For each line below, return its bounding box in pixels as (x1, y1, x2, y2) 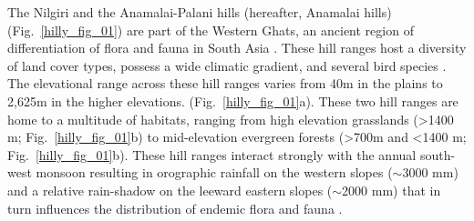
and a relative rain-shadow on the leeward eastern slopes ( (7, 180, 333, 199)
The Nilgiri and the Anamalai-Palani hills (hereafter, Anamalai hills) (7, 3, 392, 21)
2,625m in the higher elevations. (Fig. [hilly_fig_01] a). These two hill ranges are (7, 91, 459, 110)
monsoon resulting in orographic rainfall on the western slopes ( (36, 163, 393, 182)
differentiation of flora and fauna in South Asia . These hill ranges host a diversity (7, 38, 467, 57)
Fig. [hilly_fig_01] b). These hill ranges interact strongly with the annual (7, 145, 417, 164)
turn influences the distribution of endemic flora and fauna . (7, 198, 343, 217)
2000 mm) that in (342, 180, 441, 199)
